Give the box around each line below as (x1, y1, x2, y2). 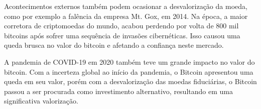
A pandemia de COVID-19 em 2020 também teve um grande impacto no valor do (4, 56, 255, 67)
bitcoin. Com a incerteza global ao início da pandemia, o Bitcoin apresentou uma (4, 66, 253, 77)
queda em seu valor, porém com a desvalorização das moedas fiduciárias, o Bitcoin (4, 76, 257, 87)
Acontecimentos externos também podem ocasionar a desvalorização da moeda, (4, 1, 247, 11)
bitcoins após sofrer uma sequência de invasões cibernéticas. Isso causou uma (4, 30, 240, 40)
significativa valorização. (4, 96, 78, 106)
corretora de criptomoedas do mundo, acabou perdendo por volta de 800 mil (4, 20, 239, 31)
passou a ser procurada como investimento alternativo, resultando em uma (4, 86, 233, 96)
